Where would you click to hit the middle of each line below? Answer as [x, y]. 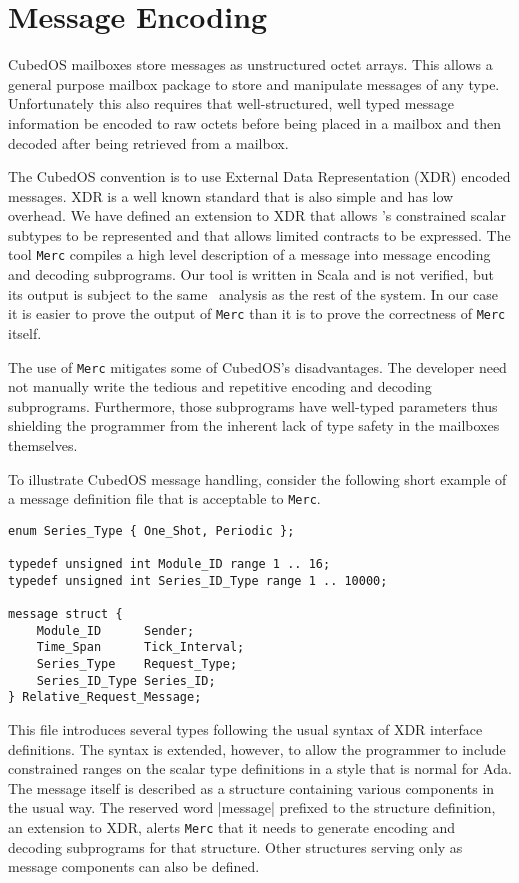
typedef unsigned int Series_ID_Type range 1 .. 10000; [198, 580]
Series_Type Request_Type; [137, 664]
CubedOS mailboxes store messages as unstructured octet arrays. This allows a [250, 64]
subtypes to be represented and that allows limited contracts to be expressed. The [259, 234]
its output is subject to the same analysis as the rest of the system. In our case [253, 293]
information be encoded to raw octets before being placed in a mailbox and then [254, 122]
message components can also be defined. [134, 866]
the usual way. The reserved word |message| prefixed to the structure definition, [252, 807]
